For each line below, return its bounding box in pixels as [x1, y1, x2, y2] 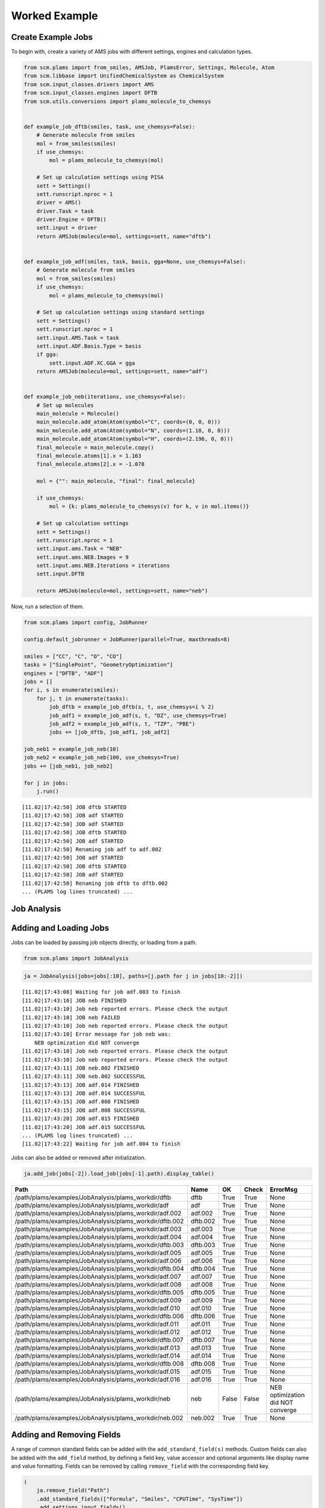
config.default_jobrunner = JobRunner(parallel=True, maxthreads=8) [23, 636, 231, 643]
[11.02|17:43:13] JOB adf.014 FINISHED [22, 1082, 140, 1088]
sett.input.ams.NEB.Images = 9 [36, 554, 129, 560]
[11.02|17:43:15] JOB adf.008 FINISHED [22, 1098, 140, 1105]
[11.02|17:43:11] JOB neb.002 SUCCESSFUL [22, 1073, 146, 1080]
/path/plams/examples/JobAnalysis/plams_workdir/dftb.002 [14, 1217, 184, 1225]
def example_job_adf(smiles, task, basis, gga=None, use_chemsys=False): [23, 258, 246, 265]
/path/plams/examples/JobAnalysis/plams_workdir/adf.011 [14, 1320, 179, 1328]
